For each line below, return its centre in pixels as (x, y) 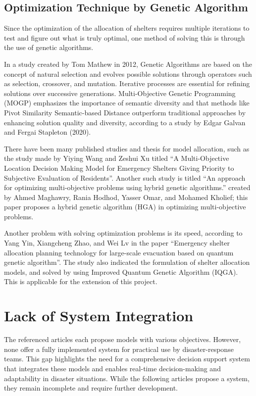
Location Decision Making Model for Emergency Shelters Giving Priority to (119, 168)
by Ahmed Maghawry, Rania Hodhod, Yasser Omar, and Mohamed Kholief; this (126, 197)
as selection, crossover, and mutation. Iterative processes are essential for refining (127, 83)
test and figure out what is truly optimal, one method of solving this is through (125, 37)
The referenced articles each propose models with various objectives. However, (123, 339)
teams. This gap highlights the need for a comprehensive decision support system (127, 359)
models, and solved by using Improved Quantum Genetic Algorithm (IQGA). (121, 272)
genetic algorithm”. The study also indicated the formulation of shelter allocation (127, 262)
